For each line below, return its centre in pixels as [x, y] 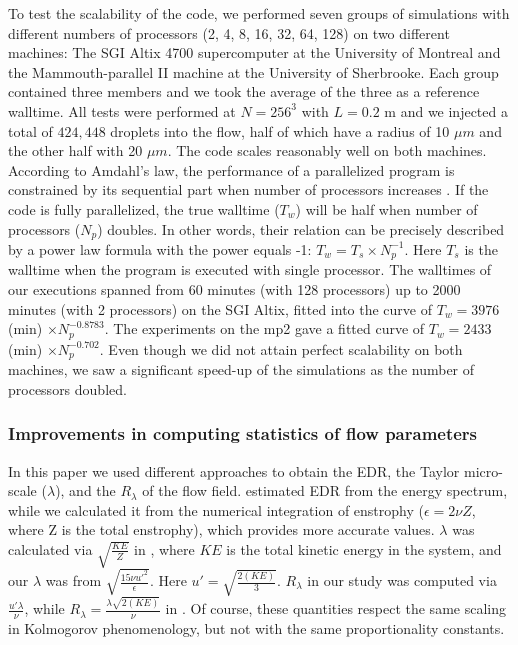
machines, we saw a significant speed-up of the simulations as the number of [241, 369]
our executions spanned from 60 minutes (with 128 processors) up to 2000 [234, 289]
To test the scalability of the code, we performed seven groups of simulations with [259, 13]
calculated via [50, 548]
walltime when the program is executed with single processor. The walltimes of [250, 269]
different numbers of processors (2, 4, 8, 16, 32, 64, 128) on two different [229, 32]
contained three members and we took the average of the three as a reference [244, 91]
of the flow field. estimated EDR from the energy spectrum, [325, 490]
